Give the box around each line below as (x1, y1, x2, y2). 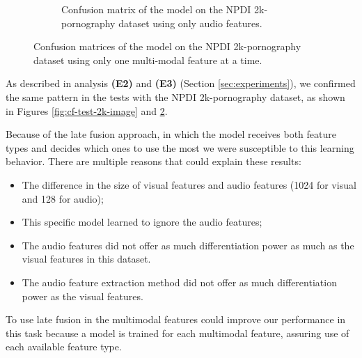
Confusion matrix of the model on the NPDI (61, 2, 251, 16)
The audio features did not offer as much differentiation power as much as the (22, 238, 354, 252)
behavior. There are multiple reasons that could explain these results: (6, 154, 301, 169)
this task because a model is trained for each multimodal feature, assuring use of (6, 325, 349, 340)
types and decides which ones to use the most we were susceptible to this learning (6, 140, 354, 155)
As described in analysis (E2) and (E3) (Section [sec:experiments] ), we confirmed (6, 76, 356, 91)
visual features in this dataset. (22, 251, 151, 266)
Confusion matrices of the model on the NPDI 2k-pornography (33, 39, 301, 54)
